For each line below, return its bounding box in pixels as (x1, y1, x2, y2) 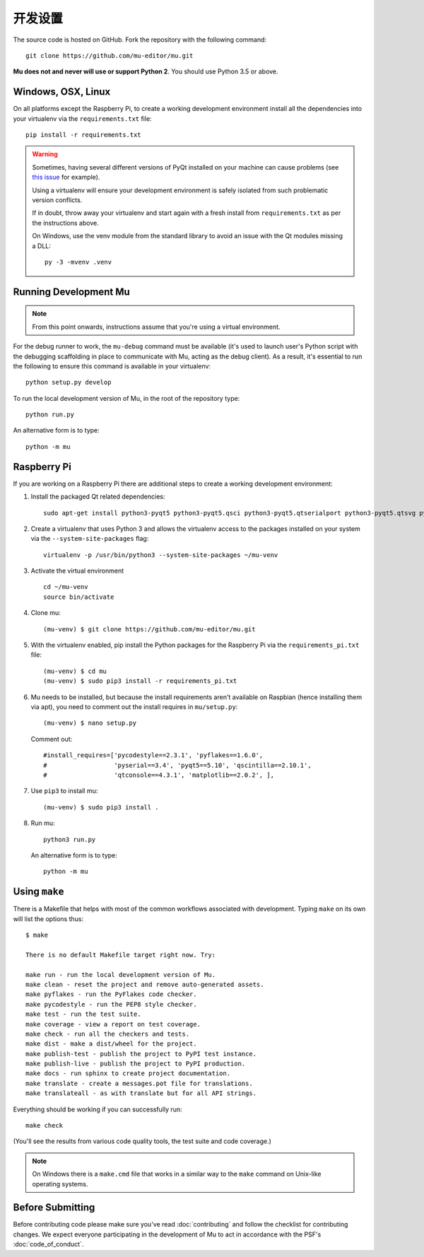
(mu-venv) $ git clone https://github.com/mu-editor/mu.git (43, 625, 256, 633)
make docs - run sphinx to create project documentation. (25, 1070, 231, 1077)
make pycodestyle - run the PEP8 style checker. (25, 1000, 197, 1008)
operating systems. (32, 1179, 88, 1188)
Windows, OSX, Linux (13, 86, 111, 98)
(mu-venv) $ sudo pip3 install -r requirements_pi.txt (43, 677, 237, 685)
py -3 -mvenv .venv (45, 258, 112, 266)
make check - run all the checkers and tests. (25, 1029, 190, 1038)
